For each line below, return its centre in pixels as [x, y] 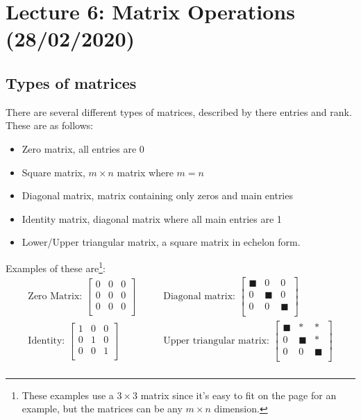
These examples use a [68, 395]
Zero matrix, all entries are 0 [83, 148]
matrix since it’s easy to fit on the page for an [238, 395]
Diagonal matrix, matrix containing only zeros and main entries [157, 195]
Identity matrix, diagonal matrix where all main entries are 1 [152, 218]
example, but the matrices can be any [102, 409]
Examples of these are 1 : [56, 267]
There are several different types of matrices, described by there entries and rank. [179, 111]
